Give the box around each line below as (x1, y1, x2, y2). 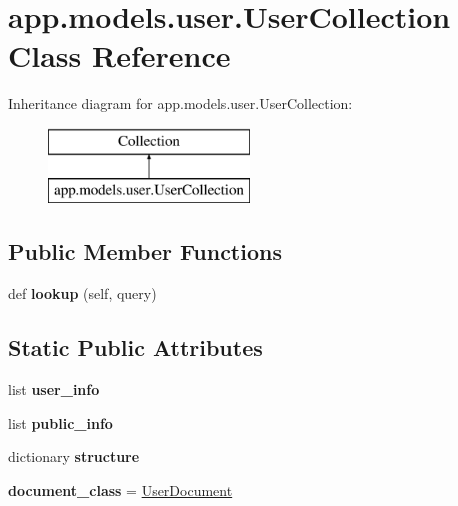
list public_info (8, 412, 113, 433)
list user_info (8, 379, 100, 400)
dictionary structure (8, 446, 140, 467)
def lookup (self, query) (8, 283, 157, 304)
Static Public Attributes (8, 332, 263, 363)
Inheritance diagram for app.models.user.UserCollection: (8, 93, 353, 114)
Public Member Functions (8, 236, 282, 267)
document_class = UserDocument (8, 479, 233, 500)
